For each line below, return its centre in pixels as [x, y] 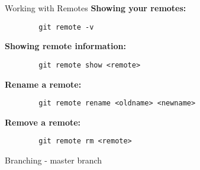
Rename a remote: [43, 84]
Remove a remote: [43, 122]
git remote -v [66, 27]
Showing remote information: [65, 46]
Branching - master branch [54, 160]
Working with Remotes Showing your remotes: [96, 8]
